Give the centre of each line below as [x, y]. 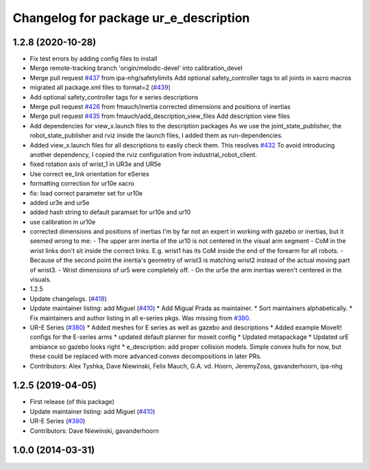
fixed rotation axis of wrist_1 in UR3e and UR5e [95, 164]
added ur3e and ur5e [60, 202]
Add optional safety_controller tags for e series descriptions [114, 97]
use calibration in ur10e [63, 222]
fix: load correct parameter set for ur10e [86, 193]
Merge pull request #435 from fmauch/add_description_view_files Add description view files [160, 116]
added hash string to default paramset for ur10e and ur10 [110, 212]
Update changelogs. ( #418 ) [69, 298]
